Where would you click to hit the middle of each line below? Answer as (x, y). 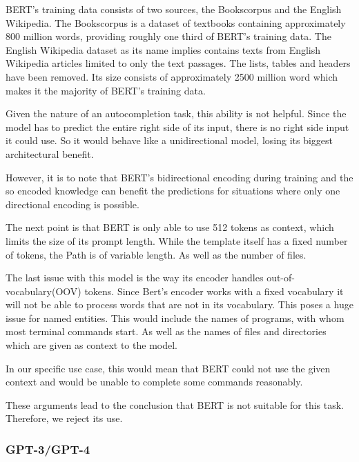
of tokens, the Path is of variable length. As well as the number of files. (156, 254)
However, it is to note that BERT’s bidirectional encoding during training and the (179, 177)
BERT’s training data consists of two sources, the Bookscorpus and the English (174, 9)
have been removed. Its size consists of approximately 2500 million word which (172, 76)
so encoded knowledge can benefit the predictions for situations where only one (173, 191)
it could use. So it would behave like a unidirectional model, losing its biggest (169, 140)
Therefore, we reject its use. (64, 418)
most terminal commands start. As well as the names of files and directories (166, 331)
